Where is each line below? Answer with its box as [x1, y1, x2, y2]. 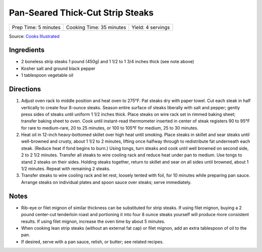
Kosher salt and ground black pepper [21, 66, 96, 71]
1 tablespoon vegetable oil [21, 72, 74, 78]
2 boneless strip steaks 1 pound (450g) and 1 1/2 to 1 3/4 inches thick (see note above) [21, 59, 195, 65]
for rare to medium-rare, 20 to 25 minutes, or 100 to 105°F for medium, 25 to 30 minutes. [21, 125, 198, 131]
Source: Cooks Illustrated [9, 33, 60, 39]
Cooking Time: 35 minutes [66, 24, 126, 31]
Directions [9, 85, 41, 93]
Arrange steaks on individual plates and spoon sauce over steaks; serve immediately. [21, 179, 192, 185]
